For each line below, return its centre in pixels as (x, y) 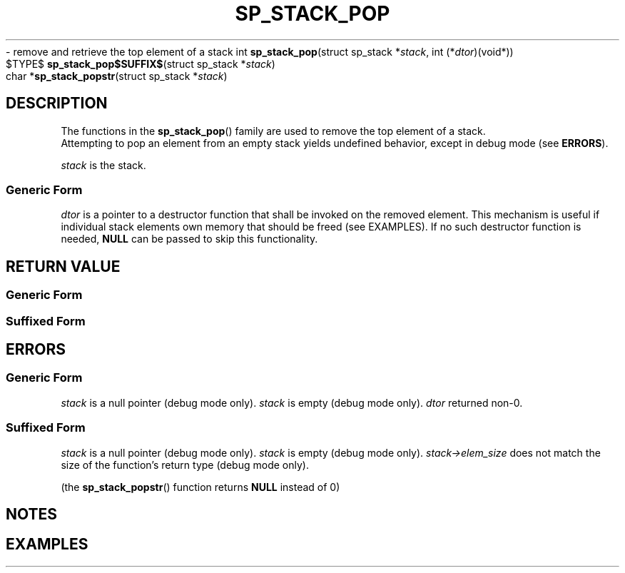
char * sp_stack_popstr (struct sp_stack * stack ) (117, 76)
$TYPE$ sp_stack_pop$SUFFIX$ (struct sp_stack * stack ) (141, 64)
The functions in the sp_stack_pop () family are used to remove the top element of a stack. (273, 131)
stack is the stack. (103, 165)
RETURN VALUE (63, 266)
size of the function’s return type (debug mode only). (185, 465)
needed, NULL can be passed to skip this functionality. (189, 239)
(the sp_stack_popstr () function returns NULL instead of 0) (200, 487)
